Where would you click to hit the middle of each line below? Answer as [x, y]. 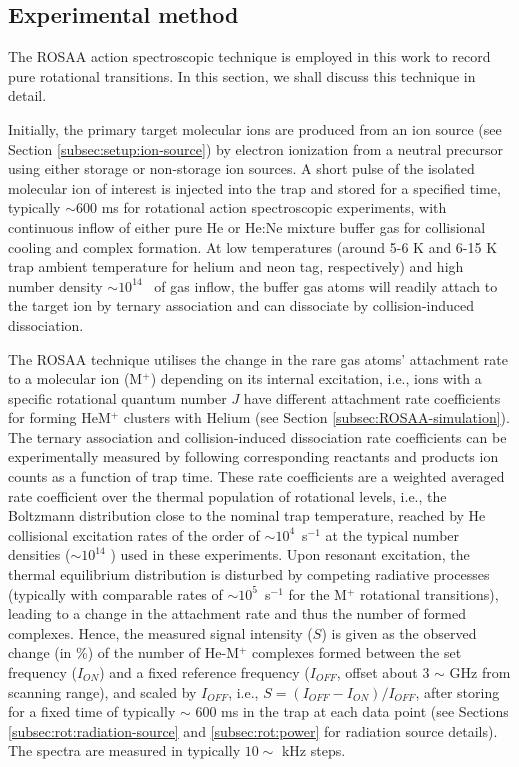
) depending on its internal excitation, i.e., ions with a [316, 378]
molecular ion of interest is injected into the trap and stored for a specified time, [254, 187]
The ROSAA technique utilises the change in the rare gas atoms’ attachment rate [258, 358]
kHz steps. [313, 750]
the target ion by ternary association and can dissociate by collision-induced [241, 305]
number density [55, 285]
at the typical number [392, 534]
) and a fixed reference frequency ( [204, 672]
